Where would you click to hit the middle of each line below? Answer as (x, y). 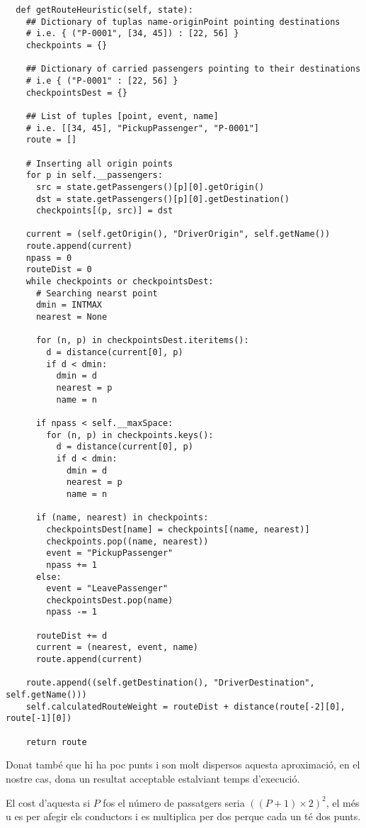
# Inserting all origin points (99, 163)
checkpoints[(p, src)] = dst (104, 211)
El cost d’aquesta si (48, 802)
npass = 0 (49, 258)
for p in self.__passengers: (94, 175)
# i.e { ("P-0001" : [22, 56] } (102, 80)
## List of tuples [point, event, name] (122, 116)
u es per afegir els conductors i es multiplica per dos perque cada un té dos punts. (183, 816)
